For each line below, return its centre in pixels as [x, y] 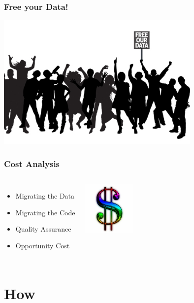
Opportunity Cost [43, 245]
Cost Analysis [32, 163]
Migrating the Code [45, 212]
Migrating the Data [45, 196]
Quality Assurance [43, 229]
